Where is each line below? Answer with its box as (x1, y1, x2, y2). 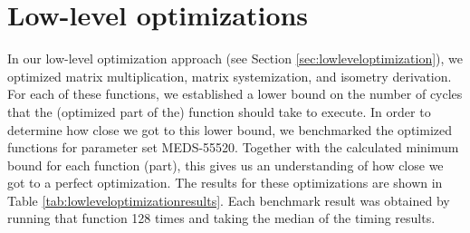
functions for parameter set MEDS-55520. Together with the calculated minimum (7, 138, 459, 157)
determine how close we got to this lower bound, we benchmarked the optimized (7, 120, 452, 139)
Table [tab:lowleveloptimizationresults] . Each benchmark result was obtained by (7, 190, 450, 209)
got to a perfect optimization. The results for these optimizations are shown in (7, 173, 443, 192)
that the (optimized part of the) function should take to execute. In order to (7, 102, 431, 121)
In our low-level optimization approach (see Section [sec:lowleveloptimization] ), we (7, 49, 464, 68)
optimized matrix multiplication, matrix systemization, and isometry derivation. (7, 66, 452, 85)
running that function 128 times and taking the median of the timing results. (7, 209, 436, 228)
